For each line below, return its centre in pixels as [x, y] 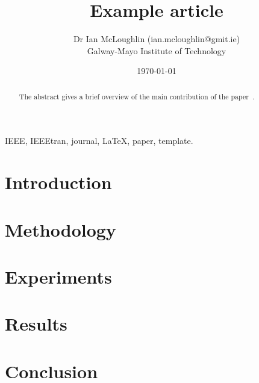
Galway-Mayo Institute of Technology [157, 50]
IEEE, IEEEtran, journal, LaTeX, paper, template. [99, 141]
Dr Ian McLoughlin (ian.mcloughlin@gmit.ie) [157, 39]
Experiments [58, 276]
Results [36, 324]
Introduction [58, 182]
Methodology [61, 229]
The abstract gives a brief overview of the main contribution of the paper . [137, 96]
